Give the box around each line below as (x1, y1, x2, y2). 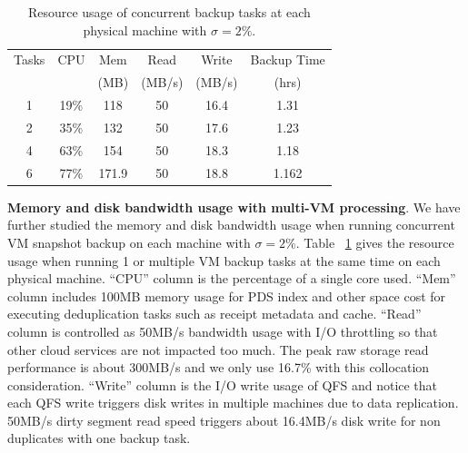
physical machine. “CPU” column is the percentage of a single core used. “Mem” (7, 269, 456, 288)
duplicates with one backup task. (7, 428, 191, 448)
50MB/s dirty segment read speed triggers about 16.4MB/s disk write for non (7, 410, 441, 429)
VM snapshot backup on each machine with (7, 232, 251, 251)
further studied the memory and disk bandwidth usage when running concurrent (7, 215, 455, 234)
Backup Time (250, 50, 325, 69)
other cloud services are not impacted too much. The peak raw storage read (7, 340, 429, 359)
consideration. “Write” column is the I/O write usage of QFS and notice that (7, 375, 438, 394)
